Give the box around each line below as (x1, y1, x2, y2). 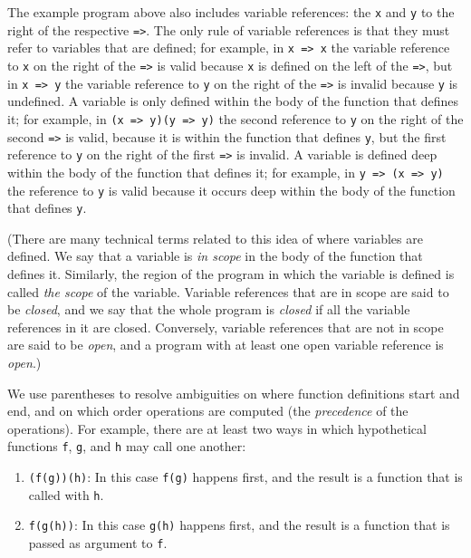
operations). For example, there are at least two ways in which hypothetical (7, 418, 427, 438)
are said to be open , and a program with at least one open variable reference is (7, 335, 444, 354)
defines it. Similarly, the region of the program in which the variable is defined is (7, 265, 455, 283)
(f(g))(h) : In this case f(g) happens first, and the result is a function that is (28, 467, 463, 486)
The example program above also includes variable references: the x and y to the (7, 3, 455, 21)
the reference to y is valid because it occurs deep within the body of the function (7, 180, 456, 199)
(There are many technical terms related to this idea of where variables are (7, 228, 423, 247)
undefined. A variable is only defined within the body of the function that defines (7, 91, 459, 111)
